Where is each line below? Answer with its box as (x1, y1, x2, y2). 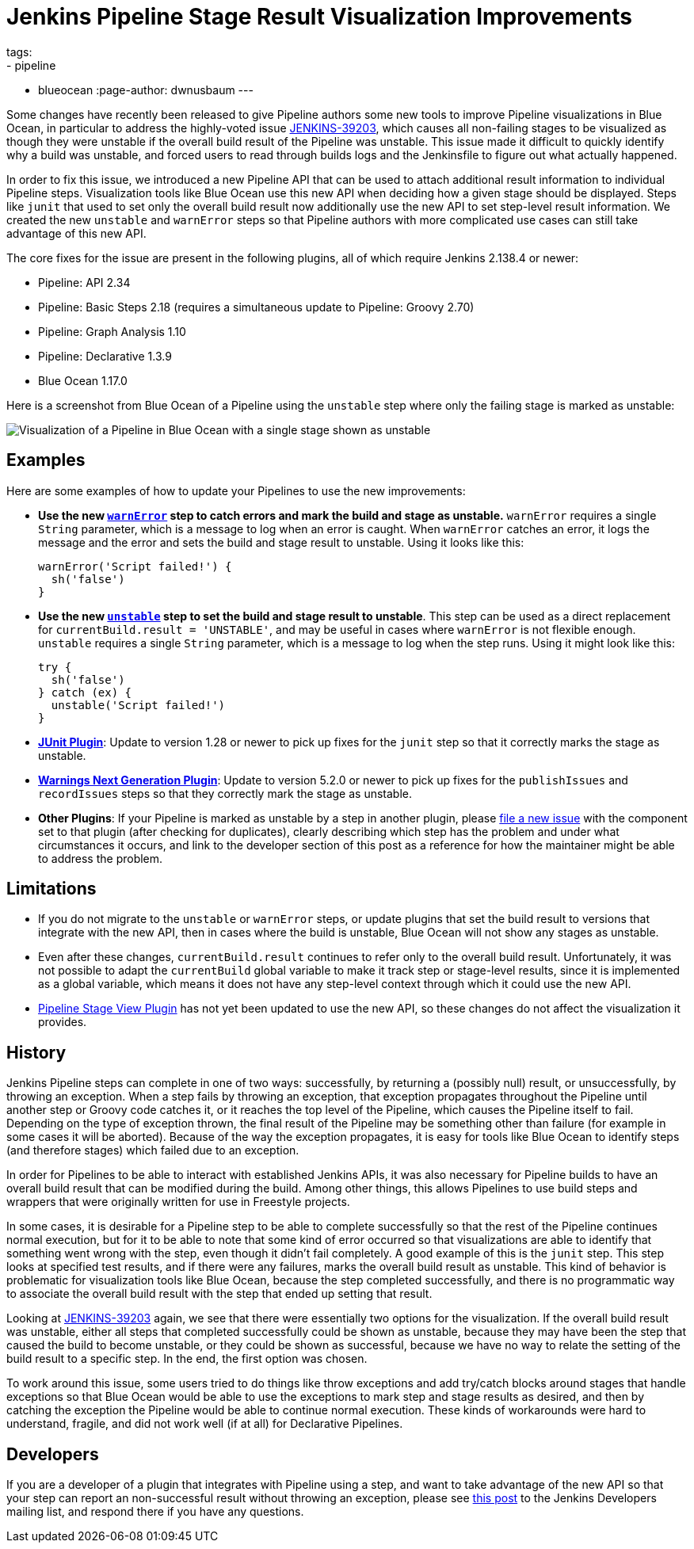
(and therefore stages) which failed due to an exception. (6, 1143, 299, 1158)
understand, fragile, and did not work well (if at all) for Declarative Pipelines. (6, 1417, 403, 1431)
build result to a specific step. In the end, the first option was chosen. (6, 1352, 368, 1366)
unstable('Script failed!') (51, 698, 226, 712)
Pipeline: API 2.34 (38, 275, 131, 289)
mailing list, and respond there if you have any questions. (6, 1505, 304, 1519)
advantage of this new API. (6, 226, 147, 240)
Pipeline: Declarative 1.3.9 (38, 349, 172, 363)
